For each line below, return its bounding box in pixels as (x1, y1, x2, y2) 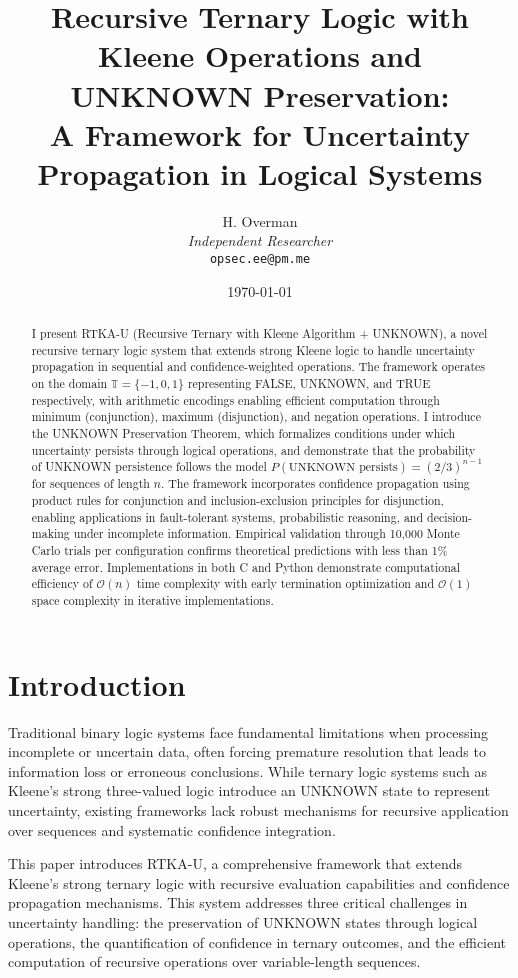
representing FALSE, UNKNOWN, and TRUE (187, 375, 431, 392)
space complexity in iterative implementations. (31, 591, 274, 608)
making (31, 525, 70, 542)
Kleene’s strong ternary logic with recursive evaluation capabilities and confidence (8, 872, 510, 893)
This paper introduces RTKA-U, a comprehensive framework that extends (8, 853, 463, 874)
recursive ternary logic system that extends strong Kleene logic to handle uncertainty (31, 341, 475, 358)
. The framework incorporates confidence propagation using (160, 475, 470, 492)
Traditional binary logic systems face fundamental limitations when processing (8, 721, 489, 742)
